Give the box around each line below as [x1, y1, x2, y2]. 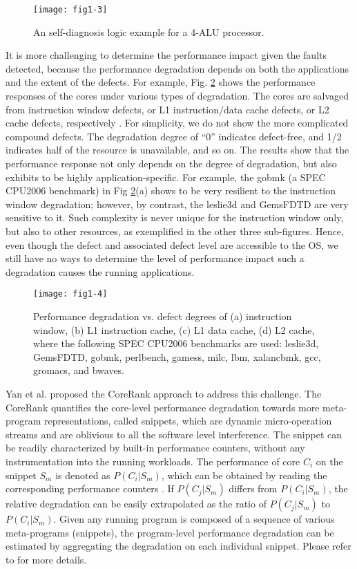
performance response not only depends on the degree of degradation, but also [6, 156, 337, 170]
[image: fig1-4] [33, 289, 108, 299]
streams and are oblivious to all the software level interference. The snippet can [6, 427, 342, 441]
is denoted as [55, 467, 110, 482]
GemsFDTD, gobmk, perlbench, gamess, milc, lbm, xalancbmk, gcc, [33, 349, 321, 364]
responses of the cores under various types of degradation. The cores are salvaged [6, 88, 349, 103]
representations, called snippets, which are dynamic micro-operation [44, 413, 332, 428]
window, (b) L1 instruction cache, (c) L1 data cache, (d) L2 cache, [33, 322, 315, 337]
